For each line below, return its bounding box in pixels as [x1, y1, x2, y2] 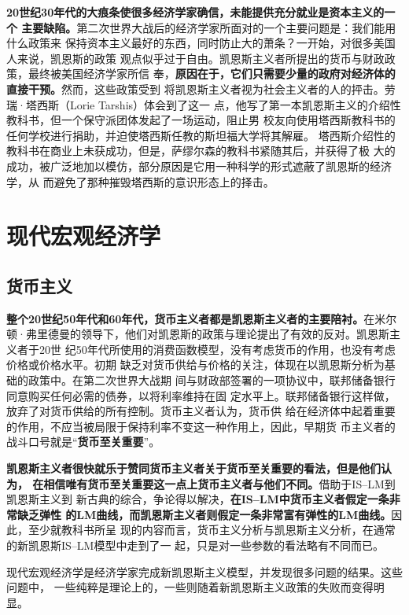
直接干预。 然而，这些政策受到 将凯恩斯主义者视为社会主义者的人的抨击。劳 [6, 80, 396, 97]
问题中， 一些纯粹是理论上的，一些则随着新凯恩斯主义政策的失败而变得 [6, 579, 374, 595]
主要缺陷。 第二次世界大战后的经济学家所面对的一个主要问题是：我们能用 [21, 19, 396, 35]
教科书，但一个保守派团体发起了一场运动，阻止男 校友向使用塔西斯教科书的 [6, 112, 396, 128]
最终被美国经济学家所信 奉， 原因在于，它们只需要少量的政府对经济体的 [28, 65, 396, 82]
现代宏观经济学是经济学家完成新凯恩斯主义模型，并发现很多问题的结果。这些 [6, 563, 403, 580]
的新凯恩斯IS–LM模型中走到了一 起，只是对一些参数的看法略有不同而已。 [6, 537, 385, 554]
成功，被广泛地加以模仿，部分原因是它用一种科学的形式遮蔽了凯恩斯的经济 [6, 157, 392, 174]
